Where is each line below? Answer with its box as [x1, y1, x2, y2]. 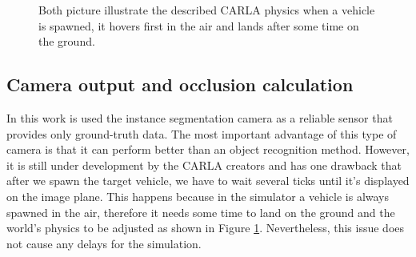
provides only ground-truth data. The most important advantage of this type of [6, 125, 397, 142]
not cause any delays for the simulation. [6, 235, 202, 251]
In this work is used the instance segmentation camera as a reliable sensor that [6, 109, 393, 126]
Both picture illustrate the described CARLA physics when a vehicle [38, 2, 375, 18]
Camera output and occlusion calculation [6, 72, 354, 97]
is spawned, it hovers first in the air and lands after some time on [38, 17, 359, 34]
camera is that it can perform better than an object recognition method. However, [6, 141, 410, 158]
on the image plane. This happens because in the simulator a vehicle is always [6, 187, 390, 204]
